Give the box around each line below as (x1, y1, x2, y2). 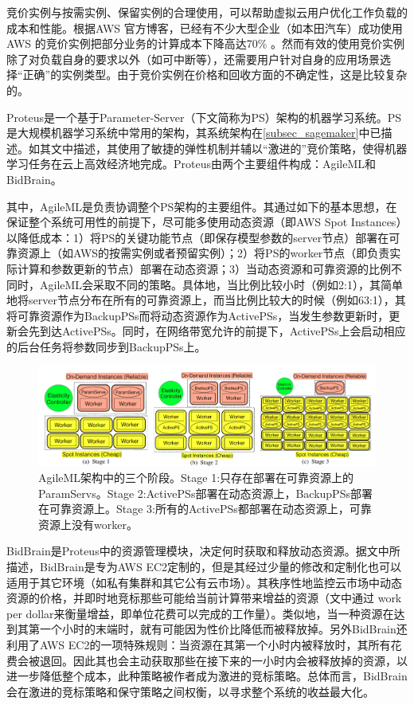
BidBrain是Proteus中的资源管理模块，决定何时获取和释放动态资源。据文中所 (6, 542, 400, 559)
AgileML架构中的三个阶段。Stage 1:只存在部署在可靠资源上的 (38, 469, 354, 486)
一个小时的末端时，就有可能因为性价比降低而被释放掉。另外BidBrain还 (39, 621, 408, 637)
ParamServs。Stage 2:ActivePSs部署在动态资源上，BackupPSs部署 (38, 484, 373, 501)
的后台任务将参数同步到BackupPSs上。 (6, 338, 206, 354)
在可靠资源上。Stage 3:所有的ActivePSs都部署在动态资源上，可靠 (38, 500, 372, 517)
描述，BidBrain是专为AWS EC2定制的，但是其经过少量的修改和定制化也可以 (6, 558, 402, 575)
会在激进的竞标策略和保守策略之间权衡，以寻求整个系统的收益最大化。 (6, 683, 374, 699)
